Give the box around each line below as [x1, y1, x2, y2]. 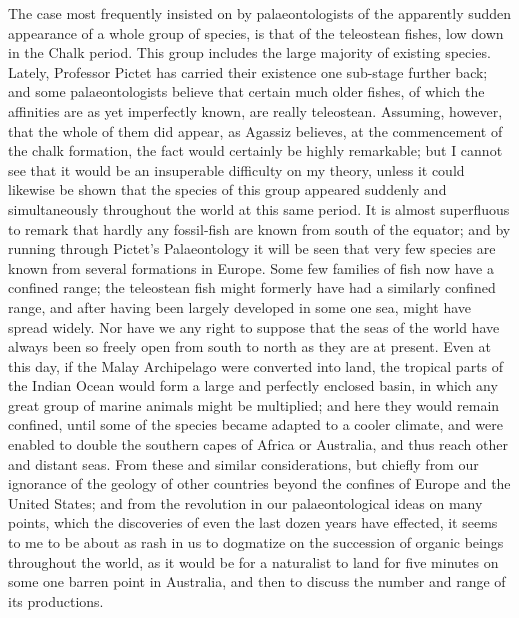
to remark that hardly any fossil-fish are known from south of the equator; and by [8, 218, 511, 239]
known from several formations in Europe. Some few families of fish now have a [8, 257, 494, 278]
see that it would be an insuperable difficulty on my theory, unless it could [8, 159, 465, 180]
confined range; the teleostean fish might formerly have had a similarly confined [8, 277, 496, 298]
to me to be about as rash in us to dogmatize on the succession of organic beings [8, 532, 504, 553]
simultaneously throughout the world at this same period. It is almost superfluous [8, 198, 510, 219]
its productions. [8, 590, 104, 611]
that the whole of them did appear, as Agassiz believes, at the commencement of [8, 120, 503, 141]
